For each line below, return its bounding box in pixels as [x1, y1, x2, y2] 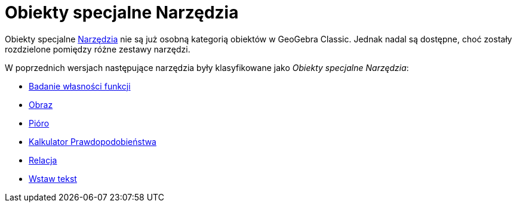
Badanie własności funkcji [29, 81, 131, 91]
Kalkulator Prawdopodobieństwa [29, 136, 156, 147]
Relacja [29, 155, 57, 165]
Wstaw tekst [29, 173, 77, 184]
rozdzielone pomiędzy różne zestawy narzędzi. [5, 44, 190, 54]
